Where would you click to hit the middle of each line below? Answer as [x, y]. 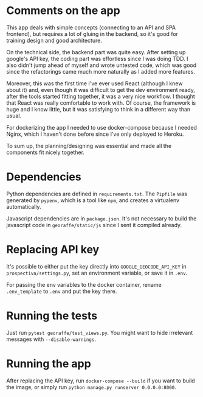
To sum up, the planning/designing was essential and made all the [89, 146]
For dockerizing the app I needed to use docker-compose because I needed [102, 127]
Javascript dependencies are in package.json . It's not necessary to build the [101, 218]
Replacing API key [53, 250]
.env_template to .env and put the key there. [62, 291]
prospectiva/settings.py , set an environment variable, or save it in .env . [97, 273]
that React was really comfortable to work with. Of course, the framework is [101, 103]
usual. [14, 116]
